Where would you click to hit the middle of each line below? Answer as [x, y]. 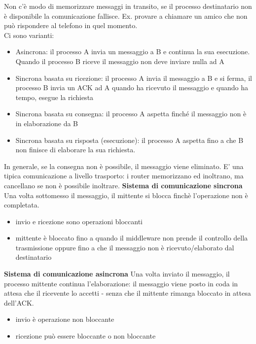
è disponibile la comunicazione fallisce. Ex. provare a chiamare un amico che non [126, 16]
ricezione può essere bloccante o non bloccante [86, 336]
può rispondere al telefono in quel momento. [71, 25]
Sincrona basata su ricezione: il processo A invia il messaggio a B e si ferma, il [134, 78]
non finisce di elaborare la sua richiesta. [75, 150]
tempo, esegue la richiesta [55, 97]
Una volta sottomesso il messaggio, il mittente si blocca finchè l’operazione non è [126, 195]
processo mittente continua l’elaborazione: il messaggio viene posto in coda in [121, 283]
